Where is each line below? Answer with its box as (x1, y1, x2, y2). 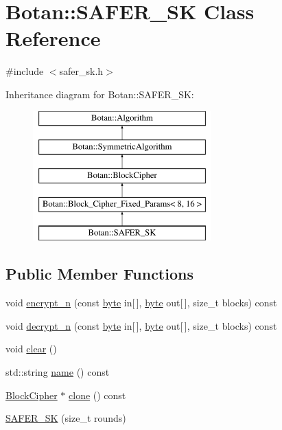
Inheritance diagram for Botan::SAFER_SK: (5, 87, 194, 101)
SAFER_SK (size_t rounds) (5, 411, 126, 425)
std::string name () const (5, 365, 110, 379)
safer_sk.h (59, 64, 104, 78)
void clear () (5, 341, 57, 356)
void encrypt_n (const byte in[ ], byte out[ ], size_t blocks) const (5, 295, 277, 310)
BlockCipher (5, 387, 58, 402)
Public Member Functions (5, 263, 193, 284)
